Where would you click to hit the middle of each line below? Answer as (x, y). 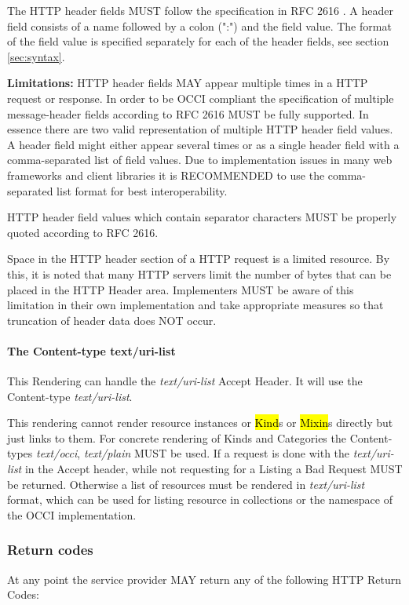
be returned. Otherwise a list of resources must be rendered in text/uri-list (186, 484)
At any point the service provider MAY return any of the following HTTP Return (204, 579)
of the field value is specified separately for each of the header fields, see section (198, 41)
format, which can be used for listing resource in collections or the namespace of (200, 499)
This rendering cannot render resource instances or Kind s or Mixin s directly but (200, 423)
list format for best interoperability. (142, 190)
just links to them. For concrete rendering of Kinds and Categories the (177, 437)
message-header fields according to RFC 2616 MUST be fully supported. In (188, 113)
